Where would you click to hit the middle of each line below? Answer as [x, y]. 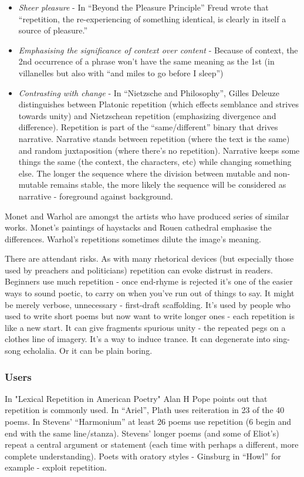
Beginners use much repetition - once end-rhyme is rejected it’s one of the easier [149, 281]
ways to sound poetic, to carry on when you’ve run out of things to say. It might [150, 293]
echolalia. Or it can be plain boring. [88, 351]
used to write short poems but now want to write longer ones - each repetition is [150, 316]
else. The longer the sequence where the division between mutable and [145, 173]
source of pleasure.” [53, 30]
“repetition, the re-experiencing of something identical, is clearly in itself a [152, 18]
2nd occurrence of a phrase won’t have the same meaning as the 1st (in [146, 61]
